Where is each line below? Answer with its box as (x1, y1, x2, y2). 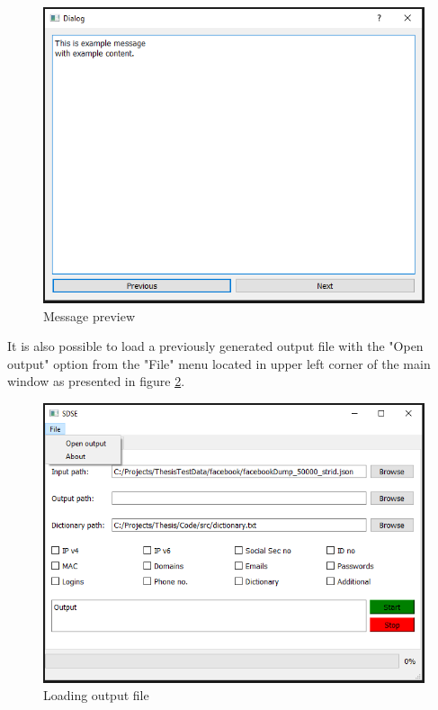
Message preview (43, 306, 136, 325)
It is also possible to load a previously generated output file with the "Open (7, 337, 424, 355)
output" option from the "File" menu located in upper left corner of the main (7, 354, 431, 373)
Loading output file (43, 686, 149, 705)
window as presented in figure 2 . (7, 372, 185, 391)
